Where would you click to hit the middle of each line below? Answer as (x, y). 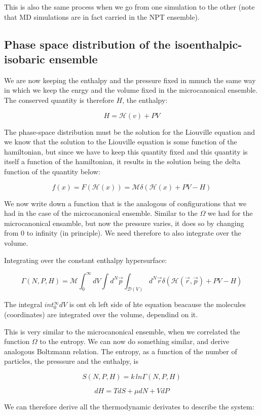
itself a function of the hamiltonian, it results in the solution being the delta (122, 161)
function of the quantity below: (52, 171)
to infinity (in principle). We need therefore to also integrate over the (134, 233)
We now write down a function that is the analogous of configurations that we (125, 203)
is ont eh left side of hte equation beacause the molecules (157, 304)
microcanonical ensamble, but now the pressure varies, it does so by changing (124, 223)
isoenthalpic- (208, 44)
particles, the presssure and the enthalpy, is (71, 361)
